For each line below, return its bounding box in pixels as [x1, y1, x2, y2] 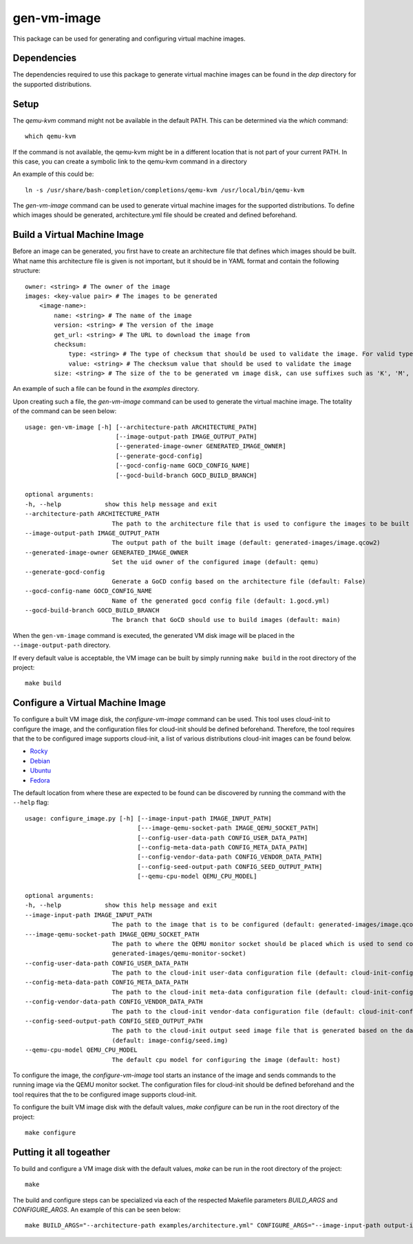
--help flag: [12, 799, 50, 807]
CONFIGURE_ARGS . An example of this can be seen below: [12, 1205, 181, 1214]
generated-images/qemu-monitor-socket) [112, 950, 247, 958]
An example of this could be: [12, 170, 94, 179]
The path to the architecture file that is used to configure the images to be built [112, 519, 410, 528]
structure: [12, 266, 41, 275]
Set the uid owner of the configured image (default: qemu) [112, 559, 319, 566]
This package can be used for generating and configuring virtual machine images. [12, 34, 246, 43]
